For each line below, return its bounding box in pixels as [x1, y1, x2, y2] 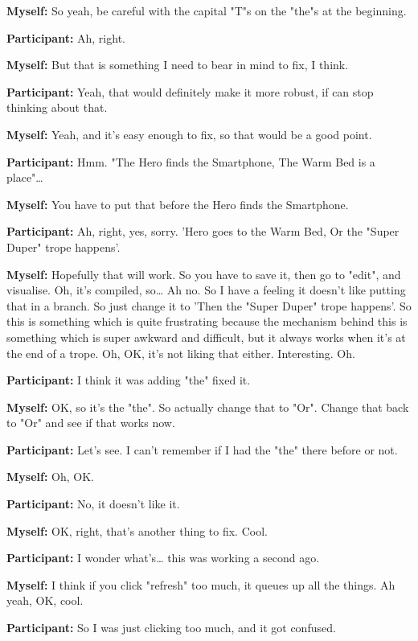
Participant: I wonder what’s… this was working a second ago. [6, 549, 320, 566]
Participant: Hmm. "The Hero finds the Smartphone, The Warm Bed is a [6, 153, 375, 170]
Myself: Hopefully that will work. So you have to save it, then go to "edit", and [6, 265, 401, 282]
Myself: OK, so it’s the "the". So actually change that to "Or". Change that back [6, 398, 409, 415]
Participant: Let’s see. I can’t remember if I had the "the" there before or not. [6, 441, 398, 458]
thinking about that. [6, 99, 108, 116]
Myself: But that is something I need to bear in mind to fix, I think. [6, 56, 349, 73]
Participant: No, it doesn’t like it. [6, 495, 180, 512]
